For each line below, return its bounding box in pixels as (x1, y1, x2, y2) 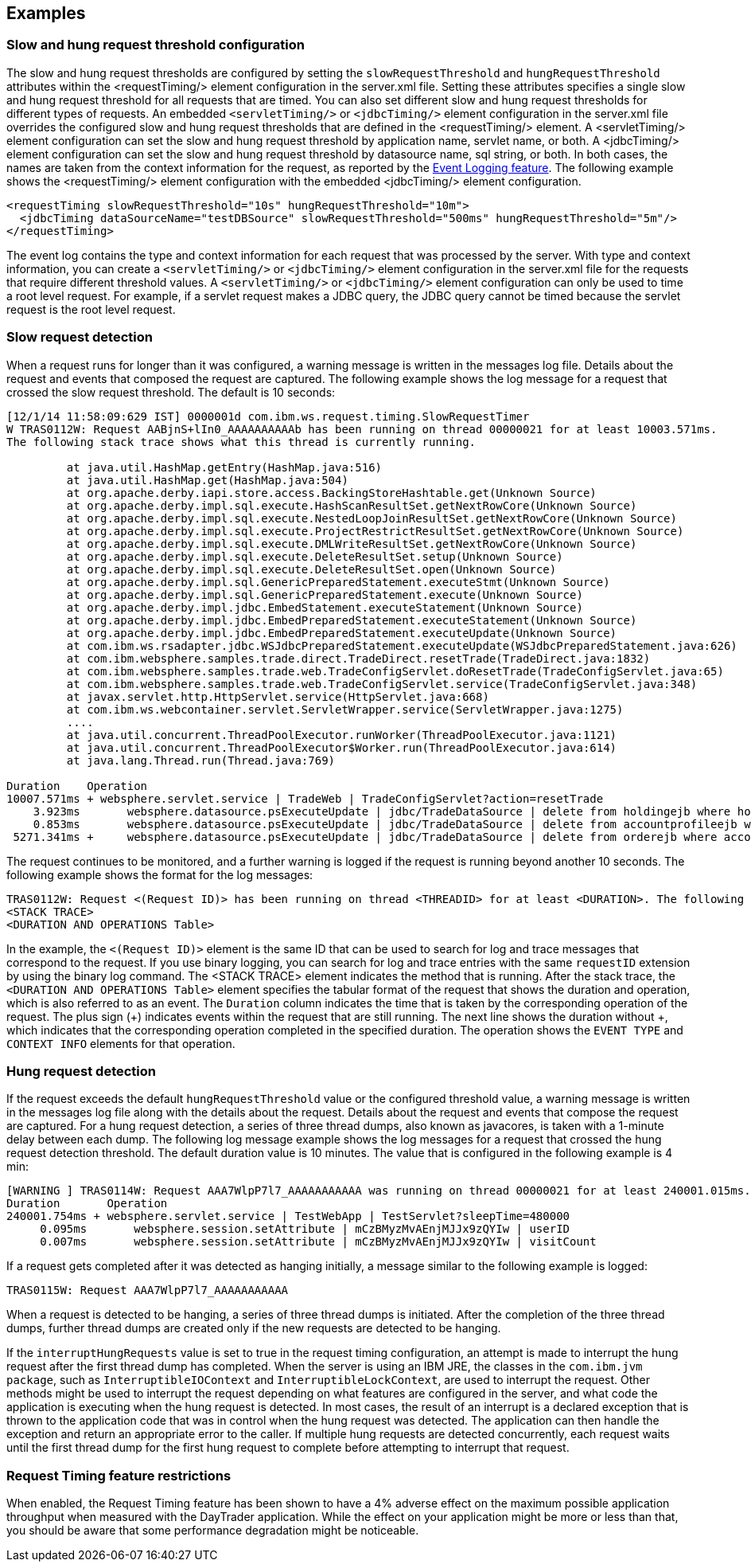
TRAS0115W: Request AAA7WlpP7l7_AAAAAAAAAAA (6, 1284, 289, 1297)
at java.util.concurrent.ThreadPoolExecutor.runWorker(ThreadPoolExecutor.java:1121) (66, 728, 617, 741)
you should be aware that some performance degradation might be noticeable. (6, 1523, 419, 1538)
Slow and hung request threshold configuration (6, 37, 305, 53)
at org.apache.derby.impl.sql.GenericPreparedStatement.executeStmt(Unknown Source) (66, 575, 610, 588)
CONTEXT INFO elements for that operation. (6, 1036, 235, 1050)
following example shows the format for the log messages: (6, 867, 313, 882)
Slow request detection (6, 329, 153, 346)
